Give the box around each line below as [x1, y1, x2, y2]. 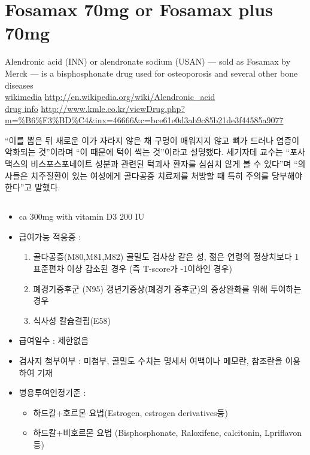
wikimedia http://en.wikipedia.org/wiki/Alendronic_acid [5, 90, 215, 103]
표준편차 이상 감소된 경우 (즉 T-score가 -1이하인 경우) [33, 262, 232, 275]
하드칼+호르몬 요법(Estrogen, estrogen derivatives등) [33, 406, 228, 418]
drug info [5, 102, 38, 114]
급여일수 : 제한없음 [19, 334, 89, 347]
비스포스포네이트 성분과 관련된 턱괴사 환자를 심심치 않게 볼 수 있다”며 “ [31, 157, 298, 170]
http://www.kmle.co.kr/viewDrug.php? [41, 102, 186, 114]
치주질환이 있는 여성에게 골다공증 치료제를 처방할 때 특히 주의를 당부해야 [31, 169, 303, 181]
